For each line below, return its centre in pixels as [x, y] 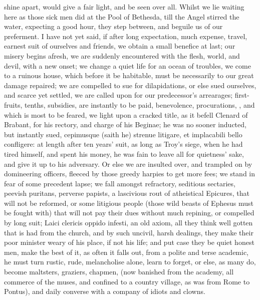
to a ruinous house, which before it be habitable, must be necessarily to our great [129, 75]
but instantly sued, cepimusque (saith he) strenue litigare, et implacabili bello [123, 134]
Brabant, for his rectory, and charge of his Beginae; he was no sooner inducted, [125, 124]
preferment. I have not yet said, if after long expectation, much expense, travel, [126, 36]
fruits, [13, 104]
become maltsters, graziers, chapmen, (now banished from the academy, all [119, 272]
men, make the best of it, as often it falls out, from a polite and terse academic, [126, 252]
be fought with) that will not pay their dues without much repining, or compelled [129, 213]
